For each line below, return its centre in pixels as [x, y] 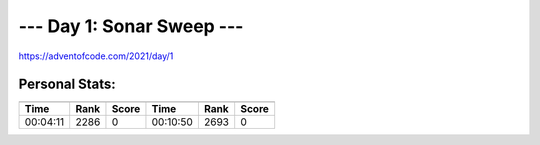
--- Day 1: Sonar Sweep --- [131, 26]
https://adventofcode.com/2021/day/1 [96, 56]
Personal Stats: [67, 84]
